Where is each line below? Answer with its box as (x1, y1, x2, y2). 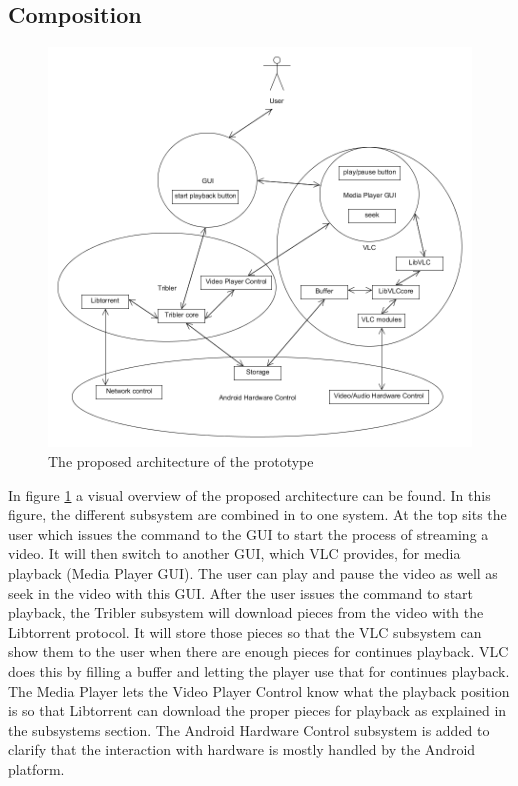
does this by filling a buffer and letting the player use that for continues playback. (8, 660, 510, 681)
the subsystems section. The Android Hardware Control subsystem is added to (8, 719, 490, 740)
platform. (8, 758, 65, 779)
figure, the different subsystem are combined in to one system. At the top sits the (8, 504, 507, 525)
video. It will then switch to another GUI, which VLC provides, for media (8, 543, 461, 564)
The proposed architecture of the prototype (48, 450, 314, 471)
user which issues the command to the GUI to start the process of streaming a (8, 523, 489, 544)
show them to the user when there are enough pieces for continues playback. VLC (8, 641, 509, 662)
